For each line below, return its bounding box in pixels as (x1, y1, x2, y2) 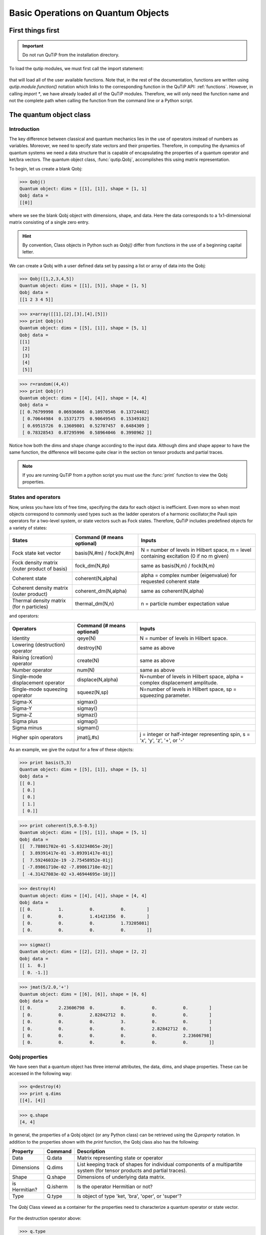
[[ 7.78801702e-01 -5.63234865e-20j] (19, 844, 113, 849)
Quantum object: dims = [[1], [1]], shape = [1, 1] (19, 186, 147, 191)
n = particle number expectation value (140, 600, 230, 607)
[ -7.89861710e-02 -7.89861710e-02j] (22, 864, 113, 870)
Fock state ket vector (12, 550, 61, 557)
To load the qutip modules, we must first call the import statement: (9, 66, 144, 72)
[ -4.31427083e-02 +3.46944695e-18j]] (22, 871, 116, 877)
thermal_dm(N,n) (75, 600, 114, 607)
